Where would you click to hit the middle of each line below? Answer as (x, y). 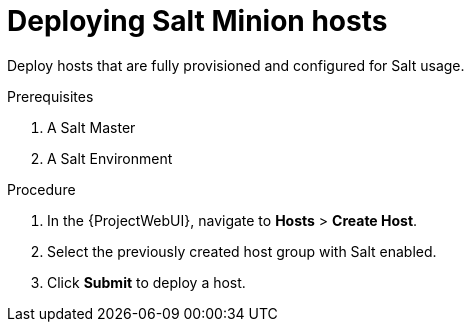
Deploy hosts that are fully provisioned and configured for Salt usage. (236, 65)
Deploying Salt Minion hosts (197, 21)
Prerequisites (50, 96)
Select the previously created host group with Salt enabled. (242, 251)
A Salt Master (91, 127)
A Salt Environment (110, 158)
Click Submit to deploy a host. (146, 282)
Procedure (41, 189)
